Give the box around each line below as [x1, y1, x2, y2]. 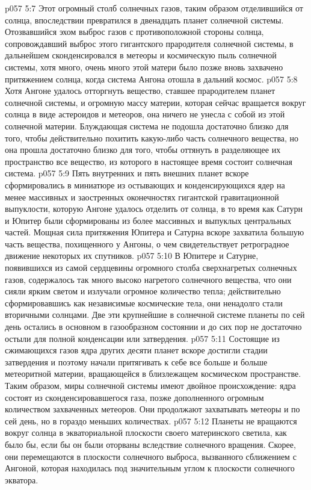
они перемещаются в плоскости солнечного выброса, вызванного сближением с [5, 450, 297, 462]
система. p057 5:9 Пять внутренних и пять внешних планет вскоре [5, 167, 249, 179]
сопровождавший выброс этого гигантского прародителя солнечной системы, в [5, 37, 294, 49]
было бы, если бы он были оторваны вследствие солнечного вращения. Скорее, [5, 438, 296, 450]
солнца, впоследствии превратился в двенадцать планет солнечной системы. [5, 13, 284, 26]
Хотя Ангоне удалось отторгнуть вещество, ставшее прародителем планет [5, 84, 276, 97]
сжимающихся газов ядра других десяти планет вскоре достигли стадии [5, 344, 268, 356]
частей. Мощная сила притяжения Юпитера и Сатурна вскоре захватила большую [5, 226, 304, 238]
